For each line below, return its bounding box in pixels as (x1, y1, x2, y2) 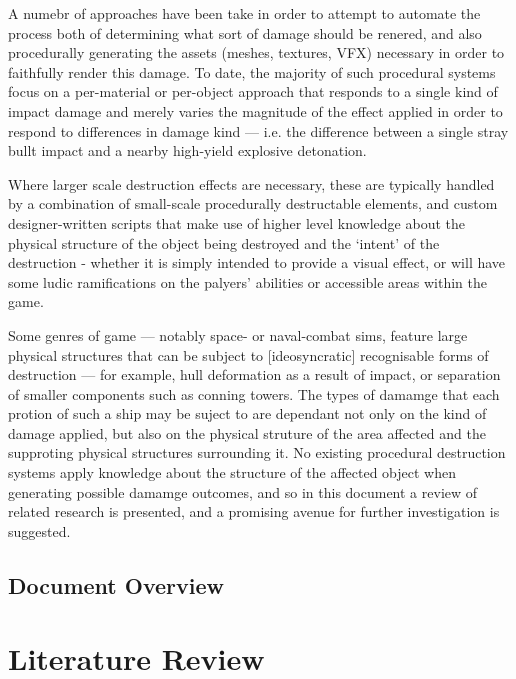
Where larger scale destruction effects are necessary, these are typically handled (8, 173, 495, 194)
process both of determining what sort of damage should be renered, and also (8, 22, 482, 43)
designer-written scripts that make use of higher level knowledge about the (8, 212, 466, 233)
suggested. (8, 520, 71, 541)
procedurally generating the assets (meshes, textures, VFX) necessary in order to (8, 42, 505, 63)
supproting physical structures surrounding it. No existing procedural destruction (8, 442, 506, 463)
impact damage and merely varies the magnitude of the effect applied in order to (8, 100, 503, 121)
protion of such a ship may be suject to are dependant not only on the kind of (8, 403, 487, 424)
